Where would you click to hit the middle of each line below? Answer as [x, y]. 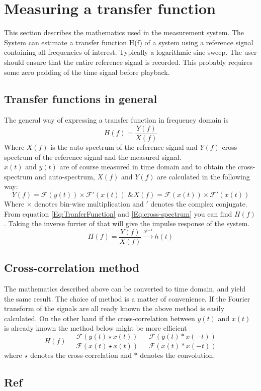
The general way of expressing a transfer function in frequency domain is [116, 120]
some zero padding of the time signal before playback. [87, 72]
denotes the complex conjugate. [199, 203]
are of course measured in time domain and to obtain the [148, 167]
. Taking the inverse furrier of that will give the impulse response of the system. [127, 223]
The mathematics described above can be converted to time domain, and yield [125, 288]
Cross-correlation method [72, 268]
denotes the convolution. [178, 355]
